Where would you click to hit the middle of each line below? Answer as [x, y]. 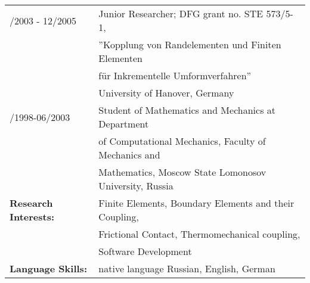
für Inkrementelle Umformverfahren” [175, 75]
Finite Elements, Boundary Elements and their [196, 203]
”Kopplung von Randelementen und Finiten [190, 44]
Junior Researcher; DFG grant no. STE [181, 13]
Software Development [145, 251]
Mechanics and [129, 155]
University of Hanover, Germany [166, 93]
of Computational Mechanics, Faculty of [182, 141]
